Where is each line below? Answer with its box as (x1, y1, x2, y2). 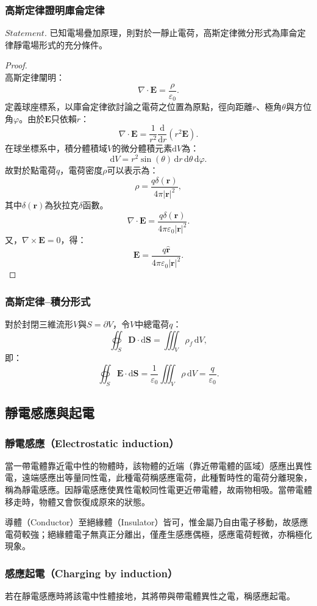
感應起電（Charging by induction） (5, 565, 178, 580)
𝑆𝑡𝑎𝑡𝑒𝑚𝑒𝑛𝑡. (5, 29, 47, 38)
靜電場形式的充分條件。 (13, 38, 107, 51)
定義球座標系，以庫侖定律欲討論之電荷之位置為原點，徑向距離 (5, 100, 252, 113)
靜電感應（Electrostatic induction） (5, 435, 179, 450)
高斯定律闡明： (5, 71, 65, 83)
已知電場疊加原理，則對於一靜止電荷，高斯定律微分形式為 (49, 26, 280, 39)
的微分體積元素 (112, 142, 173, 155)
